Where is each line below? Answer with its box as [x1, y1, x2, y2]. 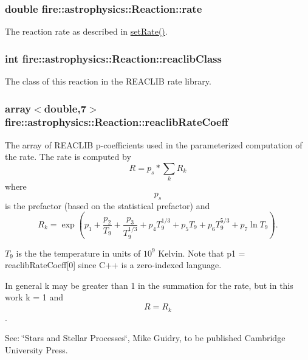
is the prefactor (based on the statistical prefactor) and [5, 199, 210, 212]
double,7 [44, 100, 87, 116]
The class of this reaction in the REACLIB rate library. [5, 75, 211, 88]
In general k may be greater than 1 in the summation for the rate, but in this [5, 279, 293, 291]
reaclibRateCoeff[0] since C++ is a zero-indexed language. [5, 258, 222, 271]
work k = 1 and [5, 291, 64, 303]
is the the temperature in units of [16, 246, 141, 259]
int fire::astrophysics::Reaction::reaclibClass [5, 50, 222, 66]
